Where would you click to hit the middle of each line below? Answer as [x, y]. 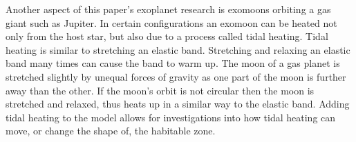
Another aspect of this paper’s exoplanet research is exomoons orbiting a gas [168, 9]
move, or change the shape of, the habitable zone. [111, 131]
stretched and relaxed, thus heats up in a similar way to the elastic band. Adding [178, 104]
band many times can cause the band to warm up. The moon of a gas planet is [173, 63]
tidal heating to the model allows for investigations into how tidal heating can [171, 117]
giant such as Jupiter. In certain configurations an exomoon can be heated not [171, 22]
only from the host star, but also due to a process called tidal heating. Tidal [167, 36]
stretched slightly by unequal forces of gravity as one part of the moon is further [176, 76]
